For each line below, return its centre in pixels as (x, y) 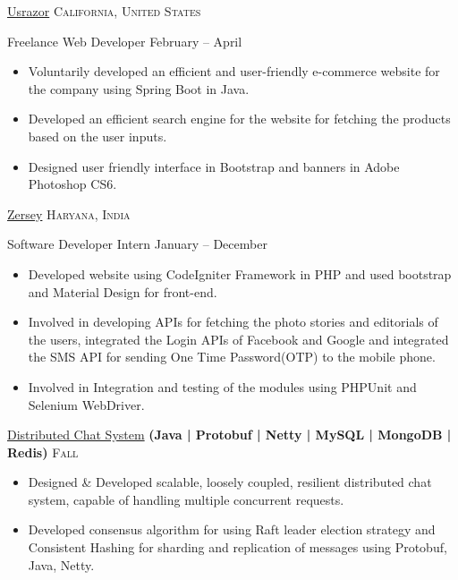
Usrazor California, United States (104, 11)
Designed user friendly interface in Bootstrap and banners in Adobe (214, 166)
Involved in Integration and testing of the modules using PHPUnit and (222, 386)
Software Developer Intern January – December (137, 244)
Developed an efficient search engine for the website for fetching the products (239, 119)
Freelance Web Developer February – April (125, 41)
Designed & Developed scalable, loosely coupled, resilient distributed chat (230, 482)
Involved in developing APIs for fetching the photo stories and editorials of (233, 322)
